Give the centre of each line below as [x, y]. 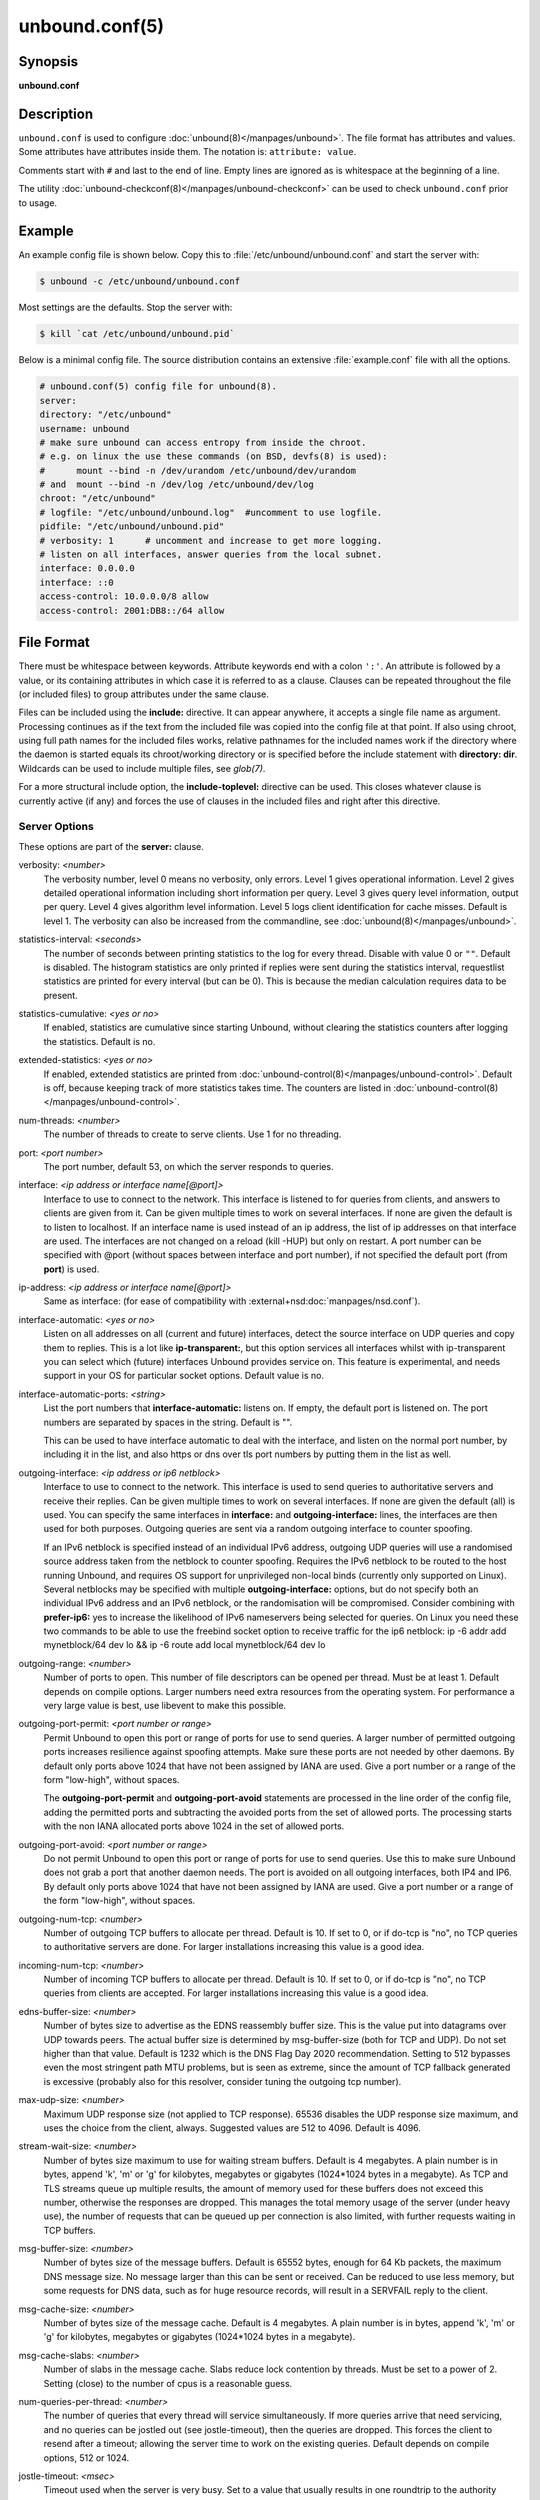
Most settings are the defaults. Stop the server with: [125, 307]
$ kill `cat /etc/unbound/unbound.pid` [137, 334]
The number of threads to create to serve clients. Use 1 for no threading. [192, 1134]
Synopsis [48, 61]
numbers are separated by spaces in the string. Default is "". [168, 1422]
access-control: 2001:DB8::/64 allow [132, 610]
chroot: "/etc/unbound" [98, 498]
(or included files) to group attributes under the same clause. [144, 694]
